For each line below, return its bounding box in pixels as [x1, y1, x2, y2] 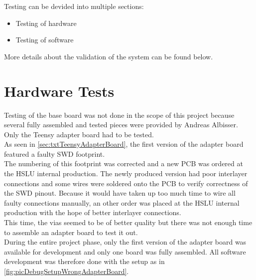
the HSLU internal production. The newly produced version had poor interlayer [4, 168, 248, 179]
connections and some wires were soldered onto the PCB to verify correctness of [4, 178, 248, 188]
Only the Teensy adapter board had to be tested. [4, 129, 154, 139]
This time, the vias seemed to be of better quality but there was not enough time [4, 217, 253, 228]
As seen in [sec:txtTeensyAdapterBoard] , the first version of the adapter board [4, 139, 244, 149]
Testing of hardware [15, 17, 77, 28]
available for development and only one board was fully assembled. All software [4, 246, 246, 257]
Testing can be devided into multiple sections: [4, 1, 144, 11]
